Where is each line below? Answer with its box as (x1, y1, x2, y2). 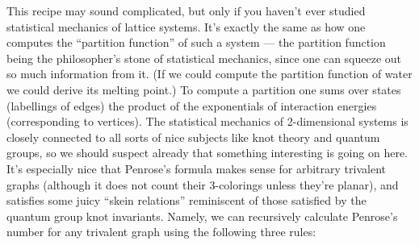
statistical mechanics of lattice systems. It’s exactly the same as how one (6, 18, 366, 35)
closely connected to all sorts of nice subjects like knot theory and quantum (6, 128, 380, 145)
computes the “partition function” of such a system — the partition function (6, 34, 386, 51)
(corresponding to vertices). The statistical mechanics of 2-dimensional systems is (6, 113, 409, 130)
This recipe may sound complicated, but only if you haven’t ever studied (6, 2, 366, 19)
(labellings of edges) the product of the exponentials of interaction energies (6, 97, 377, 114)
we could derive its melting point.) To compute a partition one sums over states (6, 81, 401, 98)
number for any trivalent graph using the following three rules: (6, 223, 316, 240)
